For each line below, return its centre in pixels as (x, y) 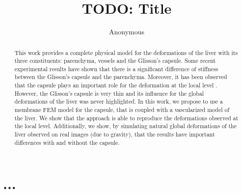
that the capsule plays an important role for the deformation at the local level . (116, 85)
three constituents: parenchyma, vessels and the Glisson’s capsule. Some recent (115, 61)
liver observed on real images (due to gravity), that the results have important (115, 134)
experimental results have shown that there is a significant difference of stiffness (116, 69)
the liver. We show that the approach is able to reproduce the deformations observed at (126, 118)
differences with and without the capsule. (67, 142)
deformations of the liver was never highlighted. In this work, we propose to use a (119, 101)
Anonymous (127, 32)
